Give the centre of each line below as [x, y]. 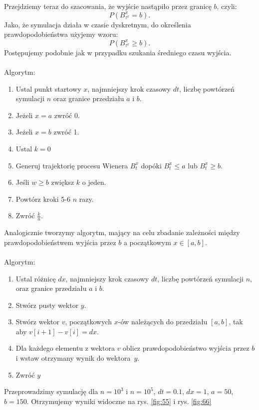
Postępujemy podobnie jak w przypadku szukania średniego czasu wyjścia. [118, 52]
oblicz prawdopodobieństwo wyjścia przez [186, 348]
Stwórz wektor [37, 322]
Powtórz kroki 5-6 [43, 199]
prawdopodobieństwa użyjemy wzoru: [61, 34]
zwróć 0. [67, 115]
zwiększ [63, 182]
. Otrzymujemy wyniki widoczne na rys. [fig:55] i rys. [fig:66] [119, 401]
